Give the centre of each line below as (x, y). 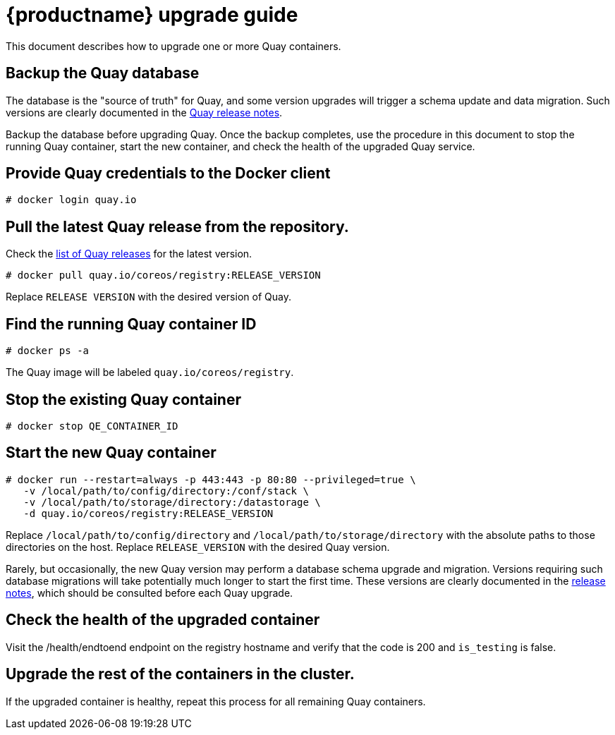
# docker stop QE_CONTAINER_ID (92, 426)
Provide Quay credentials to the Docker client (168, 174)
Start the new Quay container (111, 453)
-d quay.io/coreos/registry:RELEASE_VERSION (148, 513)
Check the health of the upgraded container (163, 620)
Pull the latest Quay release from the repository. (177, 226)
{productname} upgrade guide (152, 15)
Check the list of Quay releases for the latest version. (129, 254)
